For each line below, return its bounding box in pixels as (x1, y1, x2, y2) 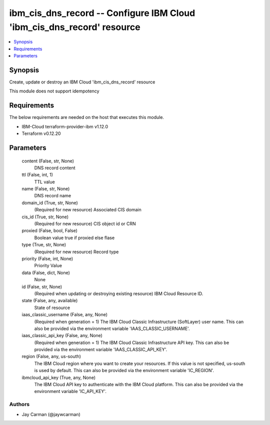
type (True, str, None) (21, 242, 66, 248)
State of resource (34, 305, 70, 311)
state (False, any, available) (21, 298, 78, 304)
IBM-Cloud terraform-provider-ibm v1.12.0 (21, 123, 108, 129)
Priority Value (34, 263, 62, 269)
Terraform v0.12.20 (21, 130, 61, 137)
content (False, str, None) (21, 158, 74, 164)
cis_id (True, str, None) (21, 214, 69, 220)
